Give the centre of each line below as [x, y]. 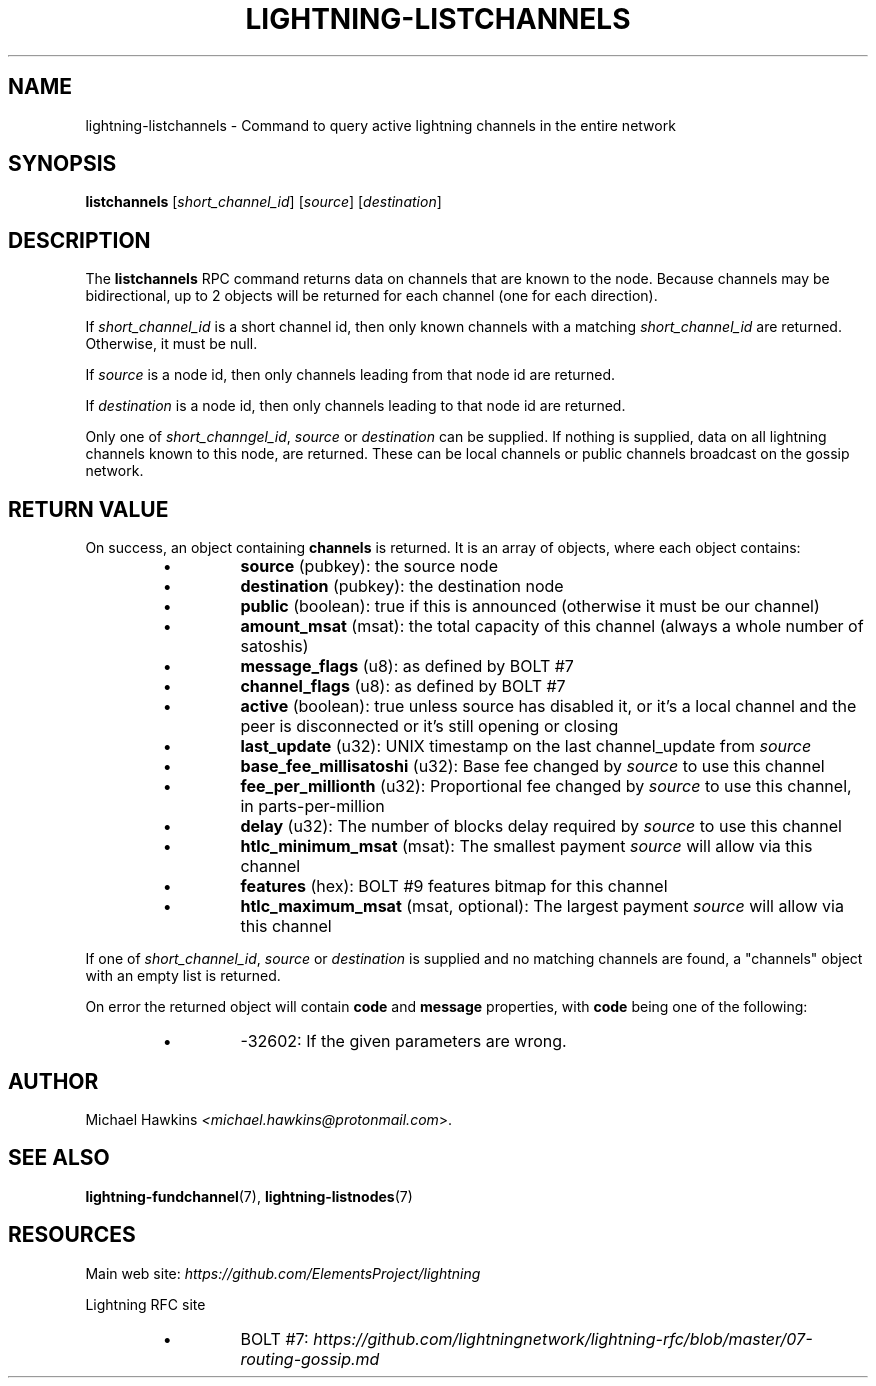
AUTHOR [53, 1081]
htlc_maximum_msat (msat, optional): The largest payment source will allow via [542, 906]
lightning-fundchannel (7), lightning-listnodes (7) [249, 1196]
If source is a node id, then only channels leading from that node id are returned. [350, 375]
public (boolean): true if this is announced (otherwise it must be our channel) [530, 606]
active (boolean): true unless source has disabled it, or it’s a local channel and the [548, 706]
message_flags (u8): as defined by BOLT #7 [407, 666]
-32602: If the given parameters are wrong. [403, 1041]
